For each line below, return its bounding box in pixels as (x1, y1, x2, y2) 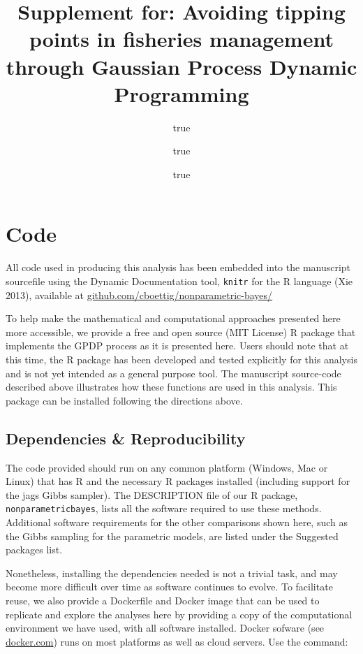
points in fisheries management (29, 24, 334, 53)
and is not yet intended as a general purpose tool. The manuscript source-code (6, 365, 341, 380)
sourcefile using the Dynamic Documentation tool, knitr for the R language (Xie (6, 274, 353, 288)
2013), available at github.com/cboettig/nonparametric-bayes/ (6, 287, 273, 302)
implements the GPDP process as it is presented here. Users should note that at (6, 338, 349, 353)
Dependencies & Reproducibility (6, 427, 246, 449)
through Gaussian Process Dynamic (6, 52, 357, 80)
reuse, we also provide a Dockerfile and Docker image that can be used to (6, 593, 320, 608)
